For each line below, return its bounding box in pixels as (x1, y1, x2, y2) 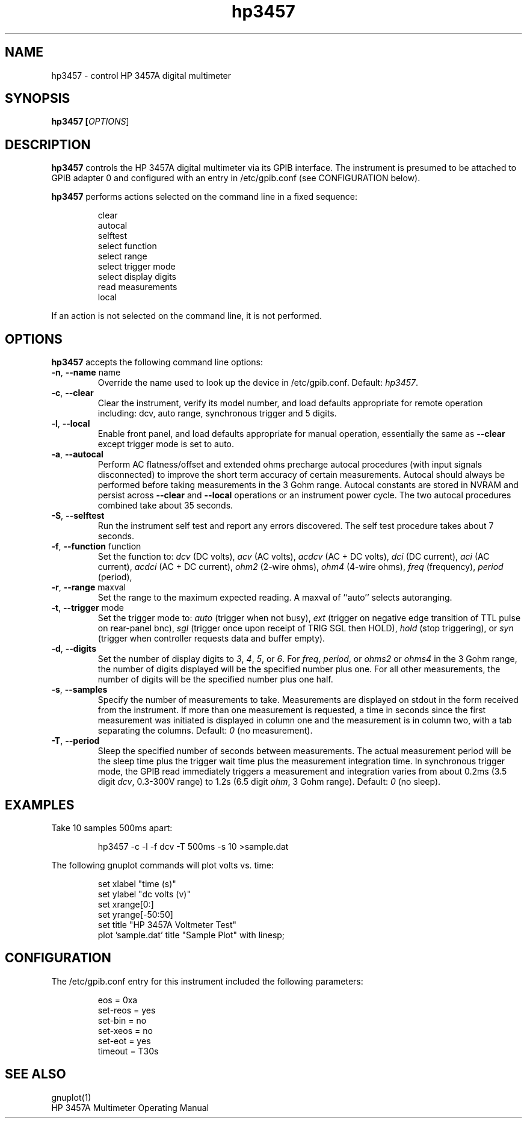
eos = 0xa (97, 994, 138, 1005)
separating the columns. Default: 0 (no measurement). (97, 725, 313, 736)
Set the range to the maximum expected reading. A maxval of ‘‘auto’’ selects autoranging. (97, 592, 452, 603)
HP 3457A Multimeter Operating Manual (51, 1102, 209, 1113)
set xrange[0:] (97, 899, 154, 909)
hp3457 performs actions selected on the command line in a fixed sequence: (51, 191, 358, 202)
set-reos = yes (97, 1004, 156, 1015)
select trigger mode (97, 261, 176, 272)
